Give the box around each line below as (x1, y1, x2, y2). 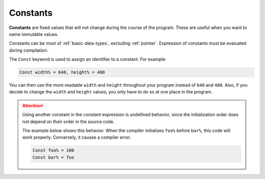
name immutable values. (9, 31, 59, 37)
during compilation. (9, 47, 49, 53)
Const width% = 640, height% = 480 (19, 69, 105, 75)
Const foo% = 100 (32, 148, 75, 153)
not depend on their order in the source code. (22, 119, 115, 124)
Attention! (22, 102, 44, 108)
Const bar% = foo (32, 154, 75, 160)
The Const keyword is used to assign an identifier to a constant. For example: (9, 57, 166, 62)
